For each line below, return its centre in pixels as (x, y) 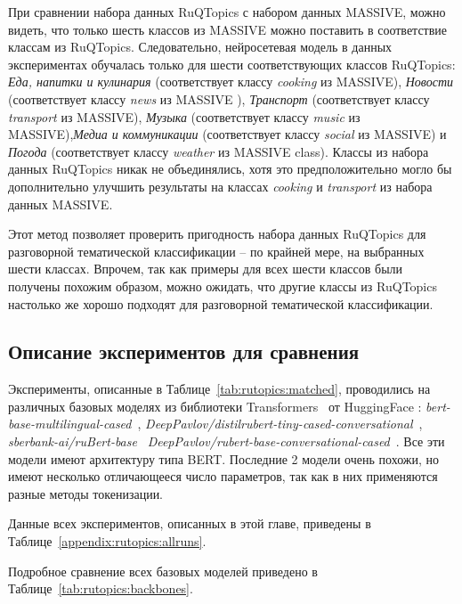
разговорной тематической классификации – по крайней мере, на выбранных (216, 251)
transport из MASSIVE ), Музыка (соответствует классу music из (184, 116)
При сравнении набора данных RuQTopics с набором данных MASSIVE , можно (227, 12)
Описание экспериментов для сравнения (184, 351)
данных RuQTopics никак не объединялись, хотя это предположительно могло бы (230, 169)
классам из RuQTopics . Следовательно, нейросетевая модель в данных (200, 47)
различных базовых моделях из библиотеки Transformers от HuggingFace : (215, 406)
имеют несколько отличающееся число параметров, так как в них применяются (223, 476)
